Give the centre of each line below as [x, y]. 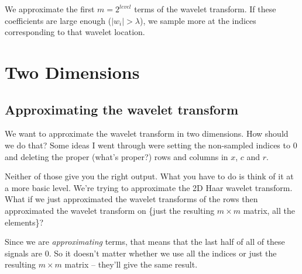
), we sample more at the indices [198, 20]
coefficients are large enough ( [58, 20]
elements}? [24, 222]
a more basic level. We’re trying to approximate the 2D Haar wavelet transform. [149, 187]
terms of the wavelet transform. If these [205, 9]
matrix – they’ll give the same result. [131, 264]
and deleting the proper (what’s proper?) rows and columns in [116, 156]
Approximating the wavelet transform [122, 109]
